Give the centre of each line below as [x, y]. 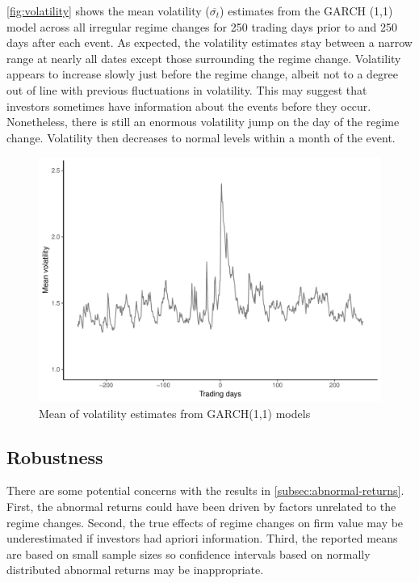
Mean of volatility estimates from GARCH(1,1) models [175, 413]
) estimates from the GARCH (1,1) [306, 11]
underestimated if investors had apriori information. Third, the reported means [202, 538]
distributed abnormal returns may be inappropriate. [135, 570]
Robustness [55, 456]
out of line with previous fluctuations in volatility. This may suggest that [187, 89]
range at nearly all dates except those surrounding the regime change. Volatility [204, 58]
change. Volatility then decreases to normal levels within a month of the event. [201, 137]
